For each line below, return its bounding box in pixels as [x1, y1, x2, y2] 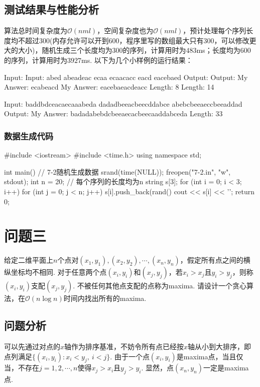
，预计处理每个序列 [183, 25, 246, 36]
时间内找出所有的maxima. [63, 293, 147, 303]
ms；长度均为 [196, 45, 240, 55]
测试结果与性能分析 [4, 2, 99, 17]
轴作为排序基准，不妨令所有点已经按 [64, 341, 184, 352]
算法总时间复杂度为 [4, 25, 67, 36]
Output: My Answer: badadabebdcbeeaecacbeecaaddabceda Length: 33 [4, 108, 223, 119]
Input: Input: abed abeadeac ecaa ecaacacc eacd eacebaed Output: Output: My [4, 71, 248, 82]
